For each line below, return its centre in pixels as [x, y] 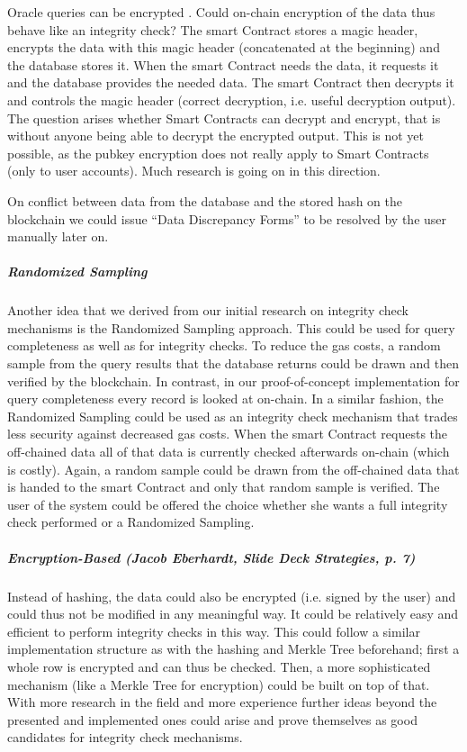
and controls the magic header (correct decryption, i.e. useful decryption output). [232, 100]
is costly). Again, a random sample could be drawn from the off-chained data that [233, 469]
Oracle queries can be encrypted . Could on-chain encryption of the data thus [221, 12]
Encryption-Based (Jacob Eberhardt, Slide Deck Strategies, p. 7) [211, 557]
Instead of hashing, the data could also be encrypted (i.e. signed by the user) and [232, 596]
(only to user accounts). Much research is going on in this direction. [194, 171]
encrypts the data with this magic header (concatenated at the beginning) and [224, 47]
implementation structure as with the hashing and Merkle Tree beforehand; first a [233, 649]
